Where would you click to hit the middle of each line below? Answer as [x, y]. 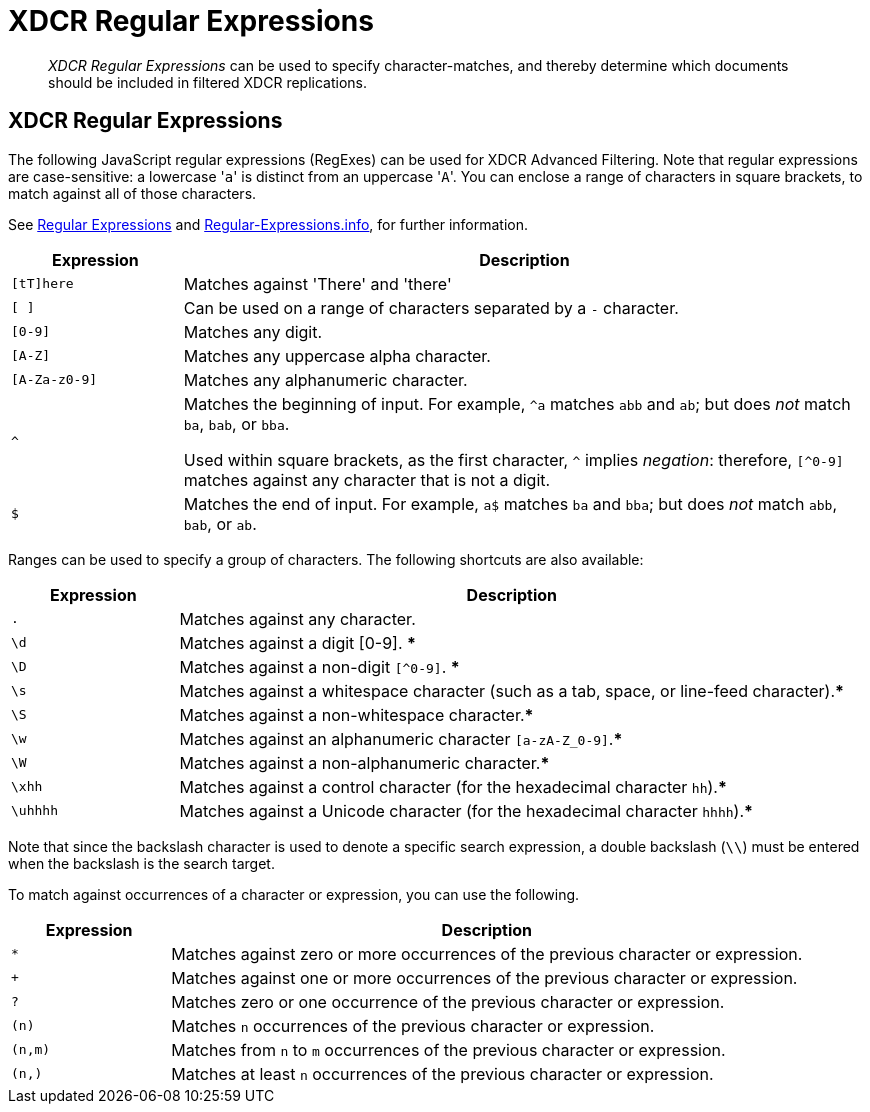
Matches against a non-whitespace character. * [356, 714]
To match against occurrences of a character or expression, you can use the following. [294, 894]
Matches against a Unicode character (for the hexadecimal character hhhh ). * [466, 810]
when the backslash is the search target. [141, 863]
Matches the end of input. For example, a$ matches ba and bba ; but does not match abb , [510, 503]
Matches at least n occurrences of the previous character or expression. [442, 1073]
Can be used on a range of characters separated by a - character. [431, 307]
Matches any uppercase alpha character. [337, 355]
